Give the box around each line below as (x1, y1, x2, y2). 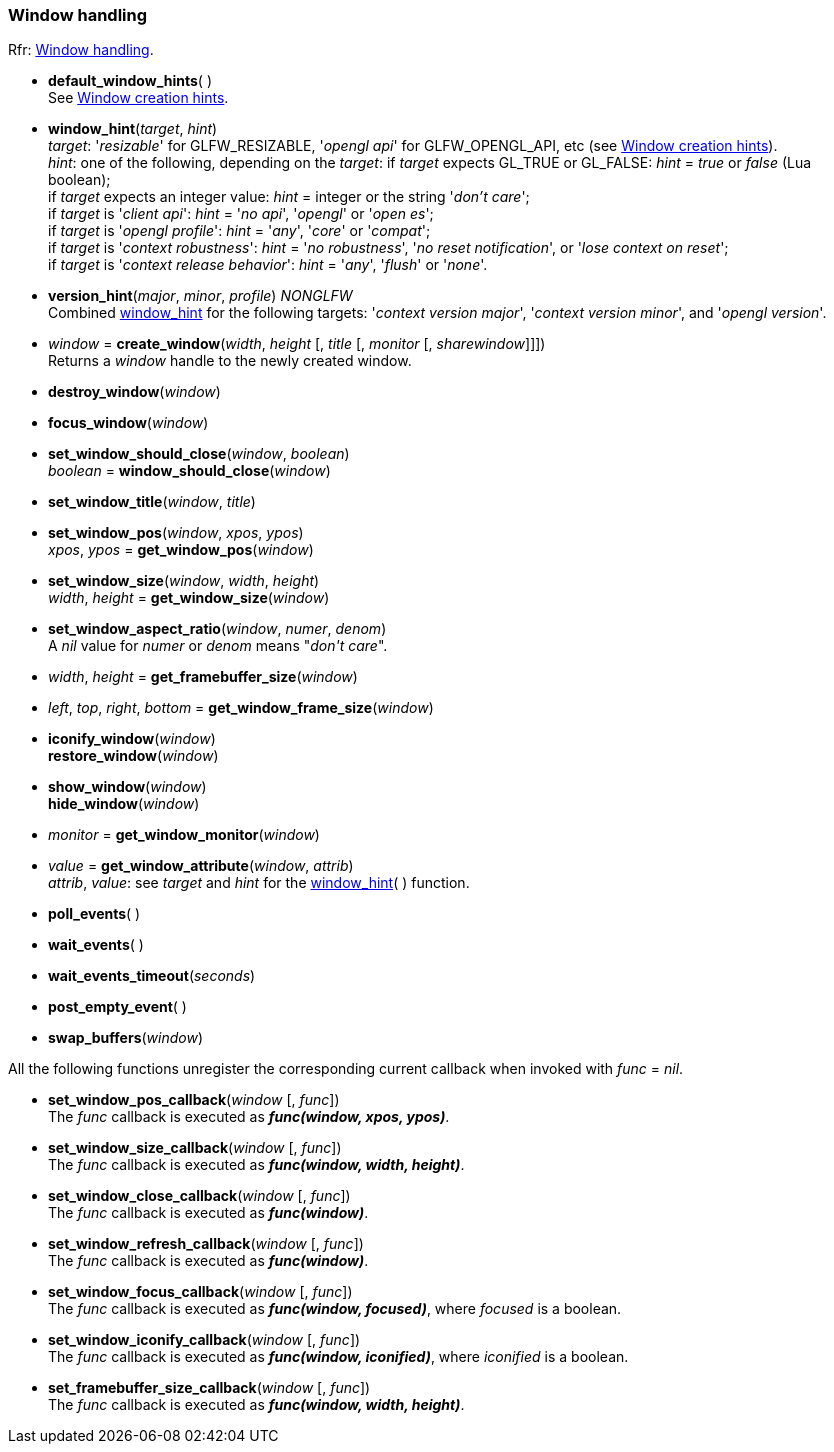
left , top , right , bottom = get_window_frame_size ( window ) (48, 699, 434, 717)
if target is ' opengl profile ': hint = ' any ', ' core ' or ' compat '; (48, 222, 431, 240)
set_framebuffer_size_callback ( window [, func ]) (48, 1379, 371, 1397)
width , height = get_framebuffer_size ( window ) (48, 668, 358, 686)
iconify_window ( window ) (48, 730, 216, 748)
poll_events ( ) (48, 905, 141, 923)
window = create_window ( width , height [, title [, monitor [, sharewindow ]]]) (48, 335, 546, 353)
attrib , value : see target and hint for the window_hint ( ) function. (48, 874, 470, 892)
